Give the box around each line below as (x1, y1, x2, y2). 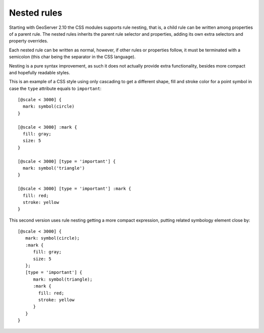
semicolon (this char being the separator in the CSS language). (9, 54, 136, 60)
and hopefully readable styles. (9, 69, 70, 75)
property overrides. (9, 38, 48, 44)
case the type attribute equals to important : (9, 86, 102, 91)
